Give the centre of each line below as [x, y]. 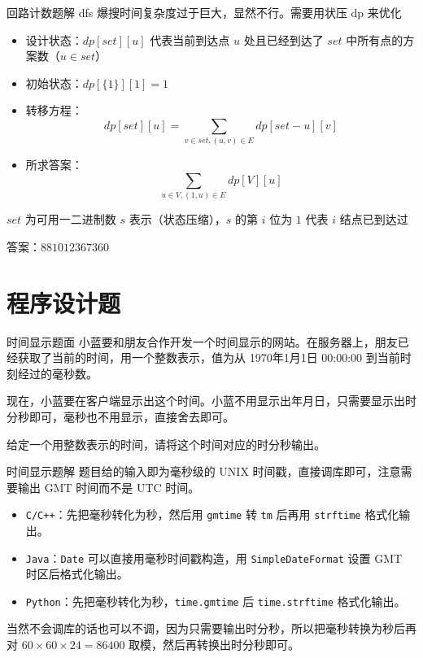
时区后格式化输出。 [77, 574]
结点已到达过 [374, 219]
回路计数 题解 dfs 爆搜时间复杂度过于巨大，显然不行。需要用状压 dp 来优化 [204, 12]
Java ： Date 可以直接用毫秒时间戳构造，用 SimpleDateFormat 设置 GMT [214, 558]
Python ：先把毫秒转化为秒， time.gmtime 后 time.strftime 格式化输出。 [216, 601]
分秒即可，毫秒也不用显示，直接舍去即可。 [120, 416]
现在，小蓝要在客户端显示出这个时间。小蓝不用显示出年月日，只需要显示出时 [211, 401]
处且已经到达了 [283, 39]
